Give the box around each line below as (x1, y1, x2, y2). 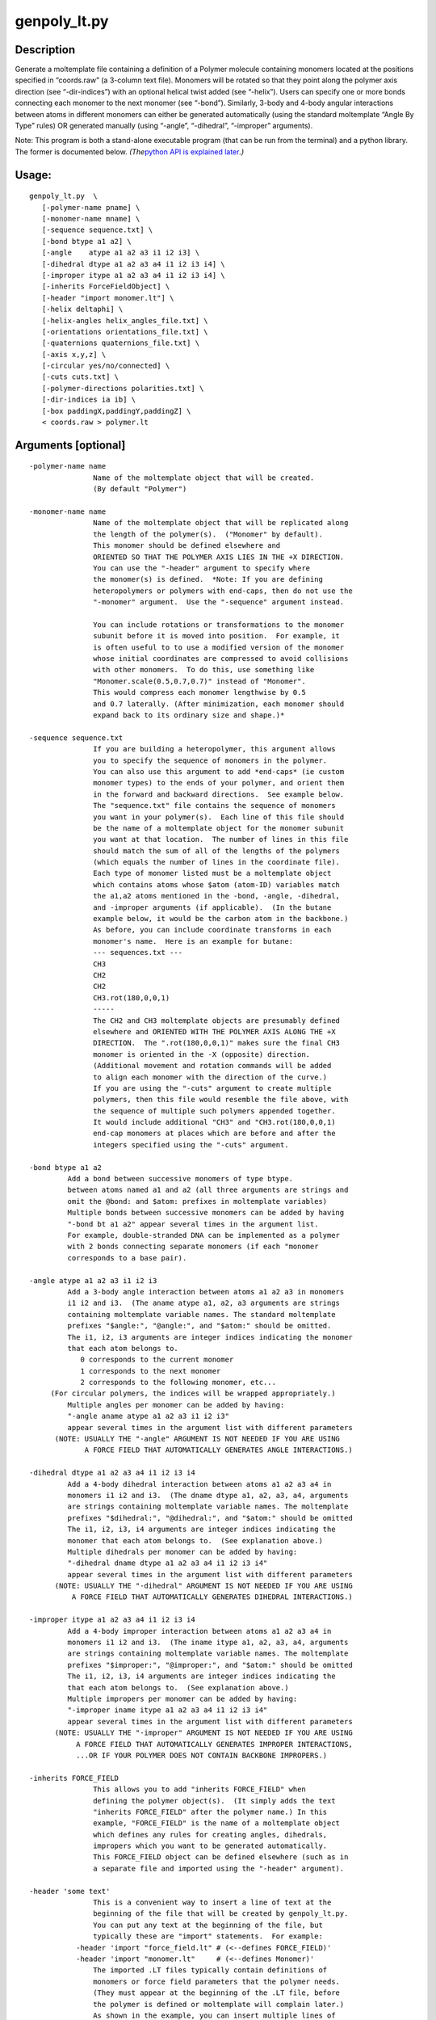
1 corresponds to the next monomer (80, 1366, 221, 1375)
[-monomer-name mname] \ (41, 214, 140, 223)
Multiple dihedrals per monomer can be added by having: (67, 1547, 298, 1556)
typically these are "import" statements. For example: (93, 1932, 323, 1941)
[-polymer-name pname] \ (41, 203, 140, 212)
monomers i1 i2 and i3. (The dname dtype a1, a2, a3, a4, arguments (67, 1491, 349, 1500)
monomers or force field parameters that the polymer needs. (93, 1976, 341, 1986)
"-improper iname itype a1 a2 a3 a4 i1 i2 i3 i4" (67, 1706, 268, 1715)
